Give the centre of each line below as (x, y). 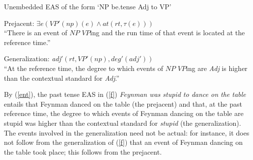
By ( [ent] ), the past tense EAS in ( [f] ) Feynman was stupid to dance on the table (125, 94)
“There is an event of (36, 33)
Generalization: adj (32, 58)
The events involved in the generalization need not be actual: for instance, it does (127, 132)
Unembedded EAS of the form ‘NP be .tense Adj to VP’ (88, 6)
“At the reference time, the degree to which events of (84, 68)
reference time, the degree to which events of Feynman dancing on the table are (124, 113)
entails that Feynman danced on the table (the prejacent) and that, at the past (123, 103)
